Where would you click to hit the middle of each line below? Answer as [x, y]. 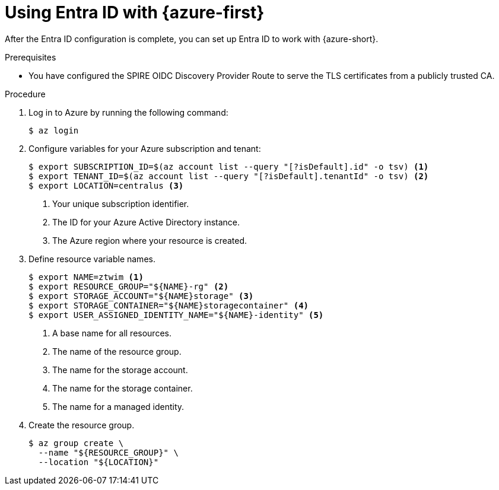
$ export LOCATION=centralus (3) [106, 185]
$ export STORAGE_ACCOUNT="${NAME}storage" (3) [141, 296]
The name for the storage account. [120, 370]
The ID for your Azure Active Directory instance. [146, 222]
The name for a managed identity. [118, 406]
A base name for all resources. [112, 333]
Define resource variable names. [92, 259]
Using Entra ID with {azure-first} [135, 12]
